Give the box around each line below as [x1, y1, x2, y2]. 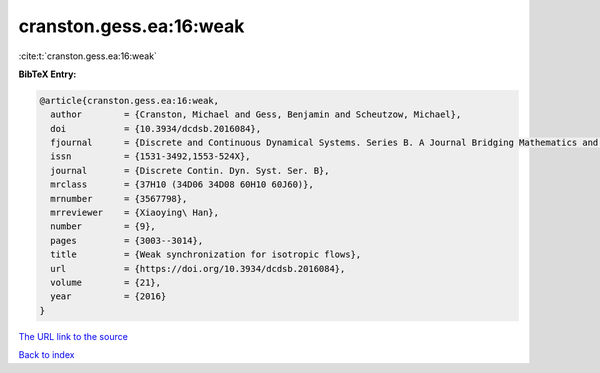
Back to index [18, 349, 75, 361]
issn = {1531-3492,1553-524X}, [50, 151, 251, 162]
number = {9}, [50, 221, 157, 232]
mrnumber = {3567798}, [50, 193, 188, 204]
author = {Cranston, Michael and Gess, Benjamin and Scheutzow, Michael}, [50, 109, 462, 120]
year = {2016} [50, 291, 167, 302]
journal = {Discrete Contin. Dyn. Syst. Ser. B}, [50, 165, 330, 176]
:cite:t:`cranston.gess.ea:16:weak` [18, 50, 157, 62]
